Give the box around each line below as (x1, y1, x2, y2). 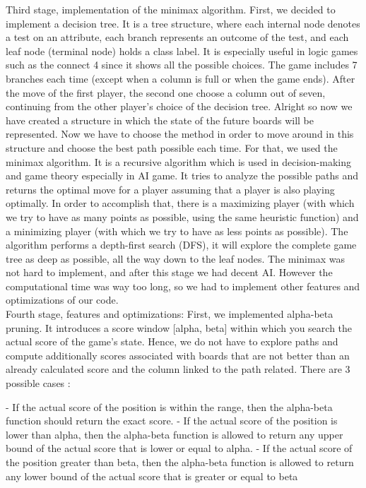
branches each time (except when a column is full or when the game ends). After (6, 71, 355, 85)
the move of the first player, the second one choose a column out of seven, (6, 85, 326, 100)
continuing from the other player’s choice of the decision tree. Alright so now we (6, 99, 353, 114)
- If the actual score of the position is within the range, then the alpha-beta (6, 399, 333, 414)
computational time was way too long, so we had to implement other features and (6, 278, 360, 293)
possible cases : (6, 376, 71, 391)
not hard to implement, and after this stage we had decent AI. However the (6, 265, 333, 280)
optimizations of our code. (6, 292, 119, 307)
